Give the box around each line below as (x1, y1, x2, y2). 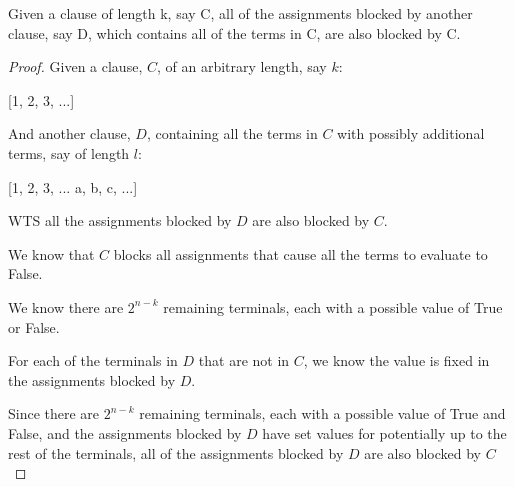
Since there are (8, 403, 100, 424)
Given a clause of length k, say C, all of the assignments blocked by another (8, 3, 473, 23)
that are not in (198, 350, 290, 371)
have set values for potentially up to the (262, 422, 507, 443)
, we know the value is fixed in (303, 350, 490, 371)
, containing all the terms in (146, 123, 318, 144)
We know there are (8, 296, 124, 317)
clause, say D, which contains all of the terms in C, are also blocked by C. (8, 22, 461, 43)
